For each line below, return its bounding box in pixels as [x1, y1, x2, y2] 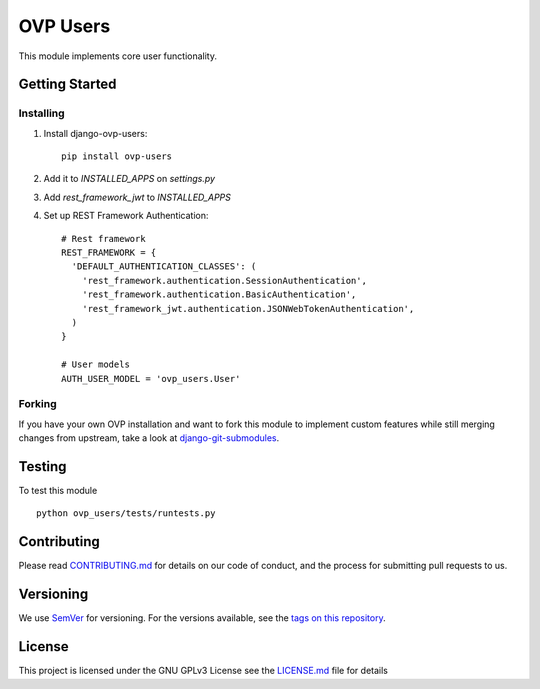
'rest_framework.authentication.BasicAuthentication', [81, 289, 357, 300]
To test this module [18, 485, 98, 496]
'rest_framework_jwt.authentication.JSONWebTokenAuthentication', [81, 303, 415, 314]
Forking [18, 397, 57, 411]
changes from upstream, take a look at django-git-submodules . [18, 432, 280, 444]
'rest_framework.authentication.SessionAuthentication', [81, 275, 367, 286]
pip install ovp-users [61, 151, 173, 162]
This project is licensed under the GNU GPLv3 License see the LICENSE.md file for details [18, 665, 389, 677]
